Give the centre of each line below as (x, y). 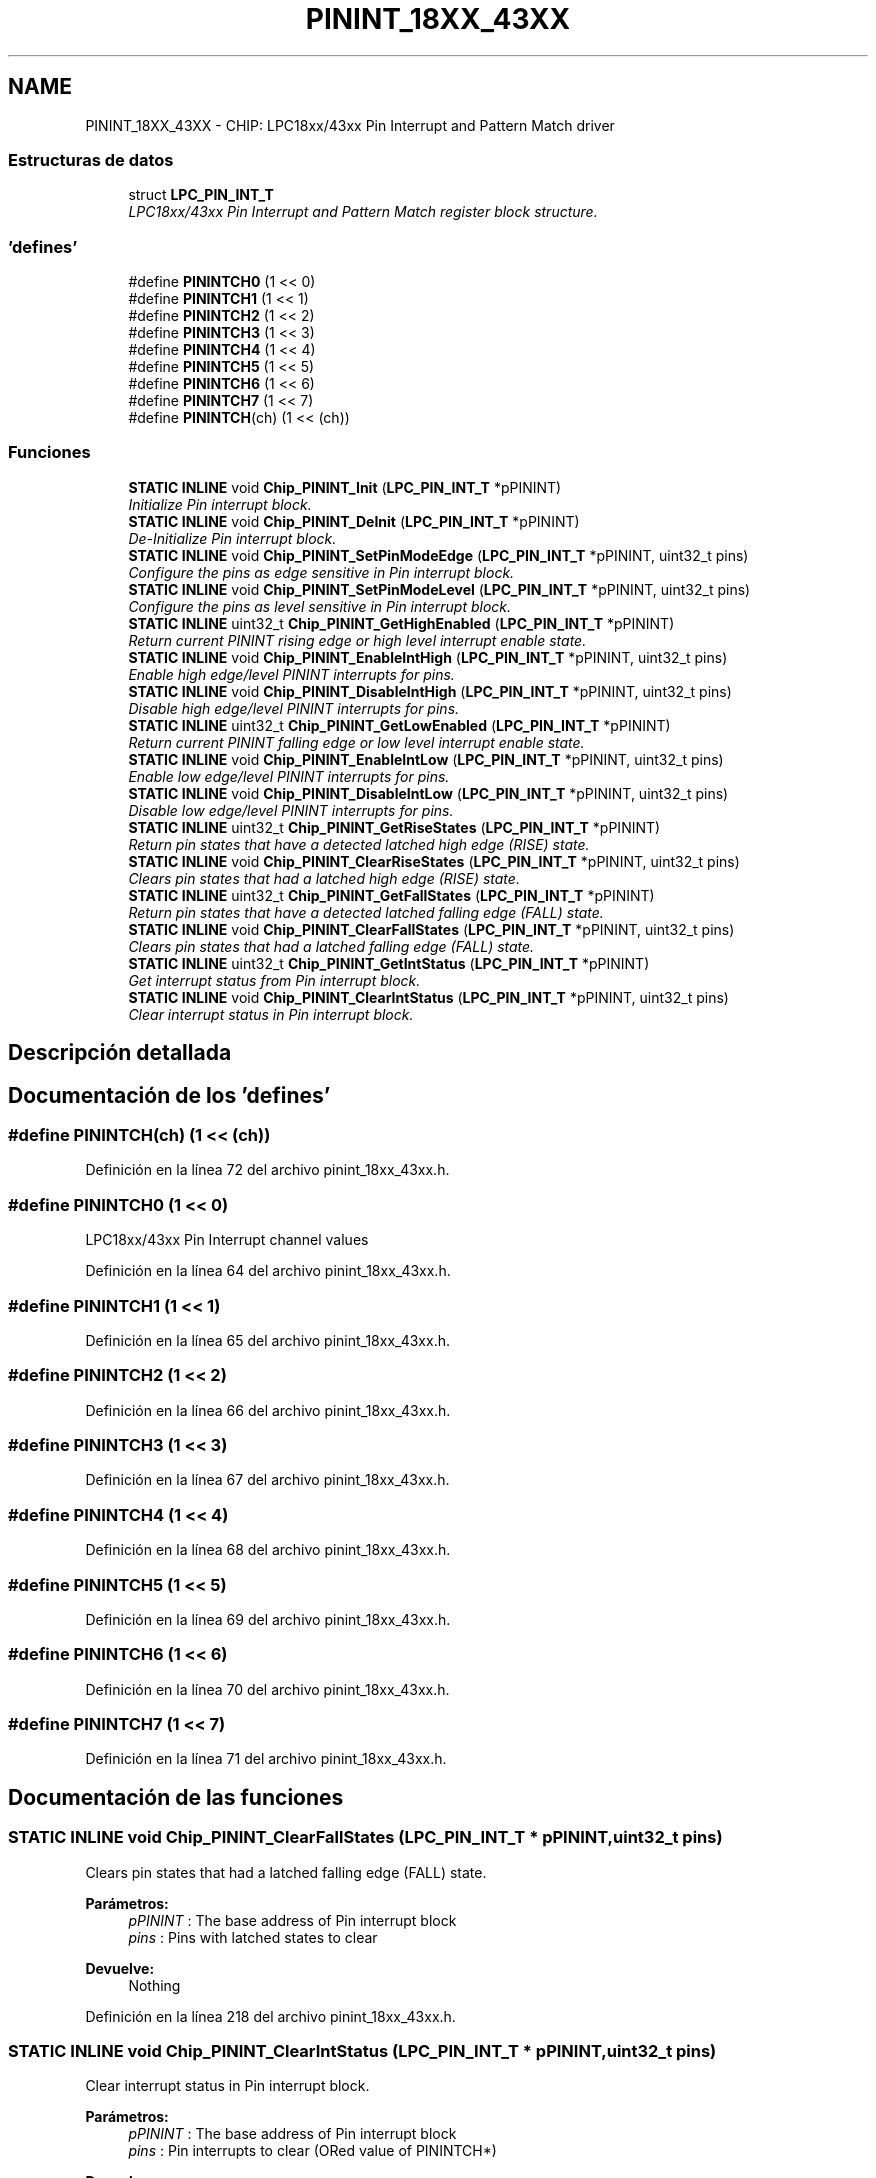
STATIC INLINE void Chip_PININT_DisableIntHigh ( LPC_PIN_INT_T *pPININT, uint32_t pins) (430, 691)
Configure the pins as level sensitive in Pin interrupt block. (320, 606)
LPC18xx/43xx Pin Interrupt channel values (227, 1240)
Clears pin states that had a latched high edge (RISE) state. (324, 878)
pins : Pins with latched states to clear (253, 1937)
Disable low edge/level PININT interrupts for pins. (291, 810)
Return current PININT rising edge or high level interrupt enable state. (357, 640)
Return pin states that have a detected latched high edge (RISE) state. (359, 844)
